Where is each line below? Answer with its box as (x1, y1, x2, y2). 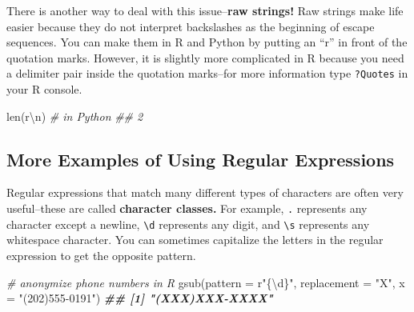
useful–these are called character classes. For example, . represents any (6, 200, 368, 217)
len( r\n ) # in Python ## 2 (6, 107, 143, 124)
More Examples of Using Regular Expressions (6, 146, 395, 171)
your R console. (6, 81, 82, 98)
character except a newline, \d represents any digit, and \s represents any (6, 215, 370, 232)
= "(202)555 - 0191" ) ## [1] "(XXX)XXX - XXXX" (6, 290, 273, 306)
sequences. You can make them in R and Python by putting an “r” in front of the (6, 34, 408, 50)
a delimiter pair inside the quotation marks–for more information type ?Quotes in (6, 65, 408, 82)
